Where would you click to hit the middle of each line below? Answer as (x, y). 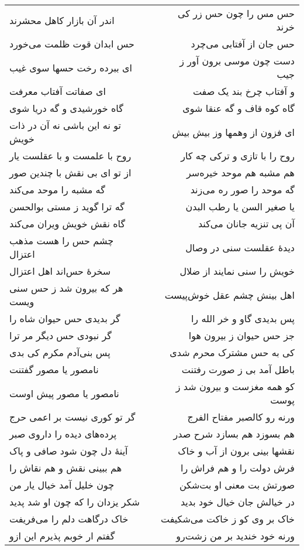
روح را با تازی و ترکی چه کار (238, 156)
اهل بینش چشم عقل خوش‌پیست (229, 295)
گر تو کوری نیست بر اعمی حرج (72, 417)
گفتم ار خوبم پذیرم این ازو (62, 536)
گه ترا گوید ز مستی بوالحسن (67, 206)
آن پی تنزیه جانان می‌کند (246, 223)
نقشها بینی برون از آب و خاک (236, 451)
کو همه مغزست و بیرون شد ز (235, 386)
